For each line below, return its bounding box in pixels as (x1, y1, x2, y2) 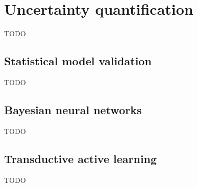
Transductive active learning (4, 150, 157, 166)
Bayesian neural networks (4, 101, 142, 117)
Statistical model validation (4, 53, 152, 69)
